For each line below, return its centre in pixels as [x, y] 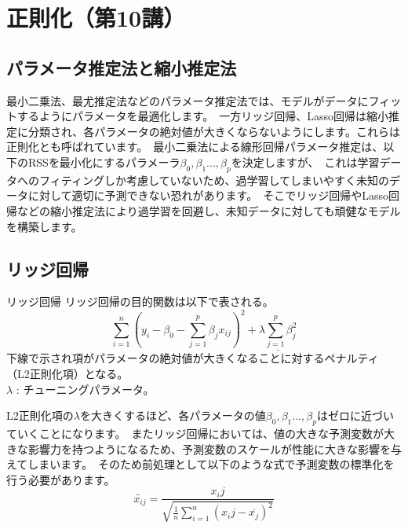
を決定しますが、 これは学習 [305, 162]
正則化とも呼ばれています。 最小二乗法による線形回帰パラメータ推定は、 [195, 147]
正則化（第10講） [96, 18]
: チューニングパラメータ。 [85, 389]
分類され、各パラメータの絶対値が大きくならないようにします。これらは [214, 131]
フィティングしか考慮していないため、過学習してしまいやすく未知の [214, 180]
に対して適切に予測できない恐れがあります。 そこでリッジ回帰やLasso [208, 195]
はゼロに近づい [355, 415]
